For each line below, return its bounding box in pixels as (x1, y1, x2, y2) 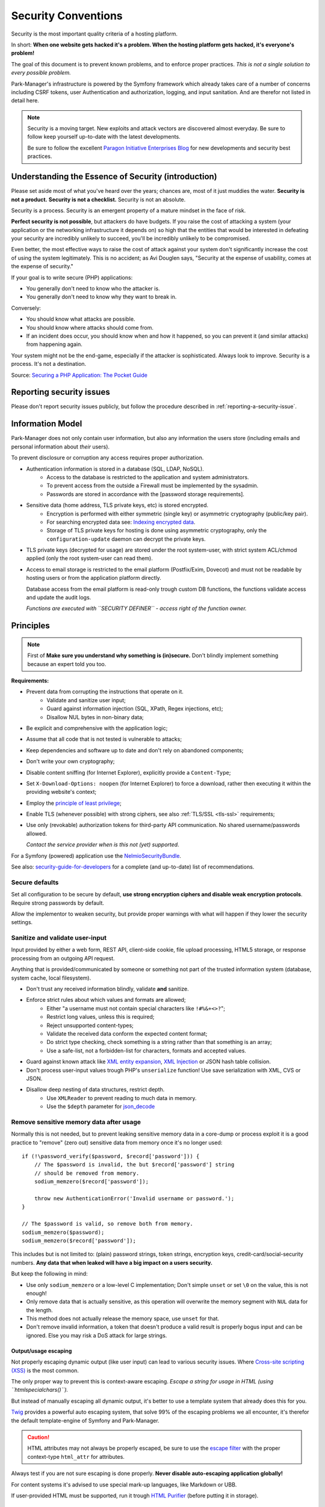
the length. (26, 1306, 54, 1314)
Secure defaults (11, 878, 59, 886)
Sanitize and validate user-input (11, 934, 107, 942)
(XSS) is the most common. (11, 1367, 79, 1374)
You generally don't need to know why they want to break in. (26, 293, 177, 301)
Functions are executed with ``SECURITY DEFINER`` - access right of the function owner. (26, 605, 247, 612)
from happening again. (26, 341, 82, 348)
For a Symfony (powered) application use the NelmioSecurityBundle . (11, 852, 182, 859)
